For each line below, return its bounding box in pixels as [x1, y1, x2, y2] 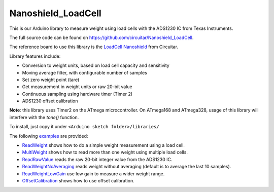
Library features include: [9, 53, 61, 59]
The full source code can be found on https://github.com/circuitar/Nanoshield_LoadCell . [9, 34, 194, 41]
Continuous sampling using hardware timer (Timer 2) [22, 91, 133, 97]
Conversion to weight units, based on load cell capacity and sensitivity [22, 62, 169, 68]
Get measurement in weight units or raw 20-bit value [22, 84, 132, 90]
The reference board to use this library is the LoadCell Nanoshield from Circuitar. [9, 44, 179, 50]
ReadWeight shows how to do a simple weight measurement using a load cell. [22, 142, 185, 148]
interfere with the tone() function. [9, 114, 79, 120]
